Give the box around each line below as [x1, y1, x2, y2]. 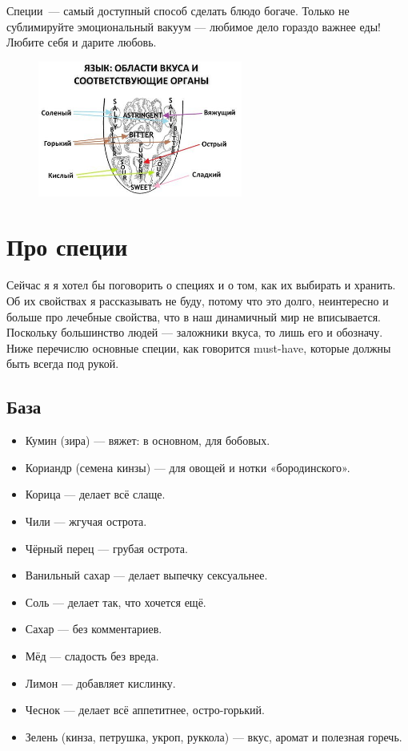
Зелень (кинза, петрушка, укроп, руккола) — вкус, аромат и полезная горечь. [25, 728, 402, 745]
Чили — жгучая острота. [25, 512, 147, 529]
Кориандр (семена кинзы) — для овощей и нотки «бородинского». [25, 458, 350, 475]
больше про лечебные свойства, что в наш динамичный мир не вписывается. [6, 308, 381, 325]
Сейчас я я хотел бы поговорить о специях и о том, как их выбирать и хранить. [6, 277, 396, 293]
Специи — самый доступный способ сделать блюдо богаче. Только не [6, 2, 350, 18]
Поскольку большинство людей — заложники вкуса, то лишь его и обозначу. [6, 324, 383, 341]
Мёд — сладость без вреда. [25, 647, 159, 664]
